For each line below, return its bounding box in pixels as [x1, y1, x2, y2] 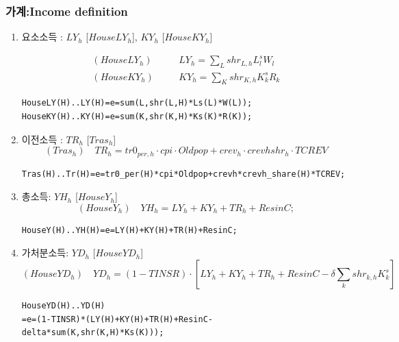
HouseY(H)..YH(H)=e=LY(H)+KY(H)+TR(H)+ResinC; [21, 225, 237, 235]
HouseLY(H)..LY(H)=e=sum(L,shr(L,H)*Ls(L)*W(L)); [21, 98, 253, 108]
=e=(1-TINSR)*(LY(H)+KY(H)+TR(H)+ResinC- [21, 314, 213, 324]
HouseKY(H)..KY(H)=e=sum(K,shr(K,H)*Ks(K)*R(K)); [21, 112, 253, 122]
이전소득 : [21, 132, 63, 146]
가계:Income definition [5, 2, 128, 19]
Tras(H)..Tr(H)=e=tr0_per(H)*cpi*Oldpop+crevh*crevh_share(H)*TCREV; [21, 169, 346, 179]
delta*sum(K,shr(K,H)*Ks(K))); [21, 328, 164, 338]
